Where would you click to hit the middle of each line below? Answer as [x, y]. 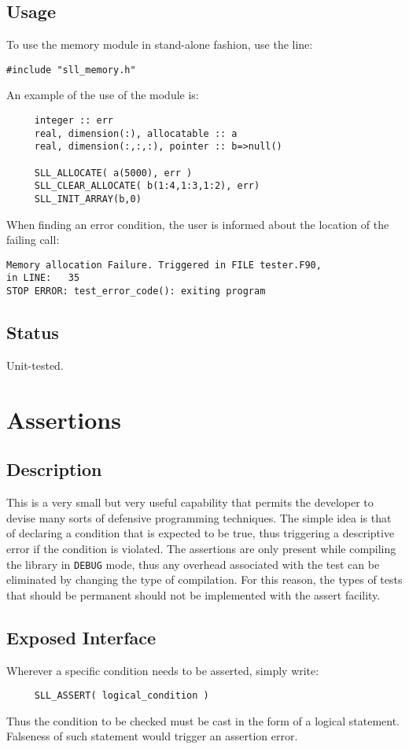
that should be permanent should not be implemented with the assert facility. [193, 594]
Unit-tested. [35, 365]
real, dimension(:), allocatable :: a [136, 133]
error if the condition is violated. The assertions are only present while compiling [201, 548]
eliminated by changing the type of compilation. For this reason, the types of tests [204, 579]
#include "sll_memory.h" [71, 70]
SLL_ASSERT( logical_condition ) [122, 696]
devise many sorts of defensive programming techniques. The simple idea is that [199, 517]
